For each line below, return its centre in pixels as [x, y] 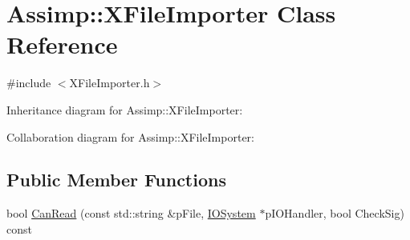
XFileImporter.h [110, 83]
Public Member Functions [116, 180]
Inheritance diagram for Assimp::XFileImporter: [125, 109]
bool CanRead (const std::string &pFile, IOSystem [131, 213]
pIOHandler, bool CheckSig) [335, 213]
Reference [62, 44]
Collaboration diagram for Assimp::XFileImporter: [130, 136]
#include [29, 83]
